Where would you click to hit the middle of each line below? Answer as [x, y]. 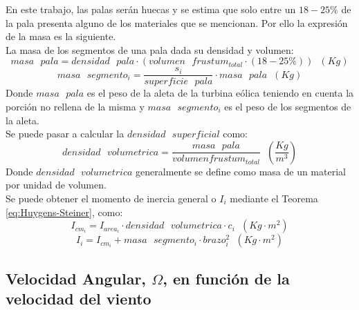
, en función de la [226, 278]
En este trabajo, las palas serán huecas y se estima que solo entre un [151, 9]
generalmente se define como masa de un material [241, 171]
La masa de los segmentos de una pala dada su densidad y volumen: [150, 49]
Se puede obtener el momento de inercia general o [111, 198]
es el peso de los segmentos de [288, 107]
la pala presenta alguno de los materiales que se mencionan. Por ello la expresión [177, 22]
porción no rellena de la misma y [75, 107]
